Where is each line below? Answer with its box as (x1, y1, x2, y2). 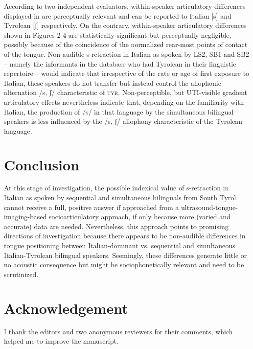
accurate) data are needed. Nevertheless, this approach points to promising (4, 221, 229, 231)
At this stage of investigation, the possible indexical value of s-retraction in (4, 183, 229, 193)
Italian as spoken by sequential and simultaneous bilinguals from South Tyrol (4, 192, 236, 203)
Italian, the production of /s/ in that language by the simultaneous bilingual (4, 106, 234, 116)
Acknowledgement (4, 298, 128, 318)
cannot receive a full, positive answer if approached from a (4, 202, 179, 212)
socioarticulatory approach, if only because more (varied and (48, 211, 230, 222)
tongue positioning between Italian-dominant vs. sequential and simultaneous (4, 240, 235, 250)
